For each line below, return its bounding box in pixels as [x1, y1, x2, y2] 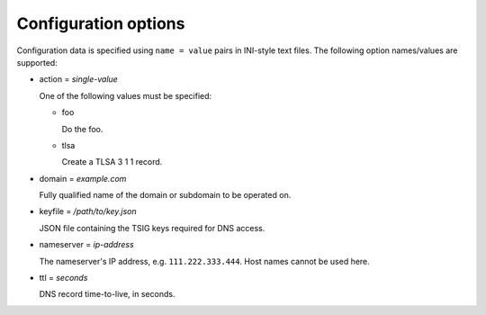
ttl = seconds [39, 273, 88, 283]
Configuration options [16, 13, 185, 33]
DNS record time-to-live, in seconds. [39, 289, 175, 300]
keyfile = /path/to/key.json [39, 206, 137, 217]
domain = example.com [39, 173, 127, 184]
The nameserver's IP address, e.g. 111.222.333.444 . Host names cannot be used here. [39, 256, 371, 266]
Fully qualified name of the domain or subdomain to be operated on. [39, 190, 292, 201]
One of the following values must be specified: [39, 90, 212, 101]
